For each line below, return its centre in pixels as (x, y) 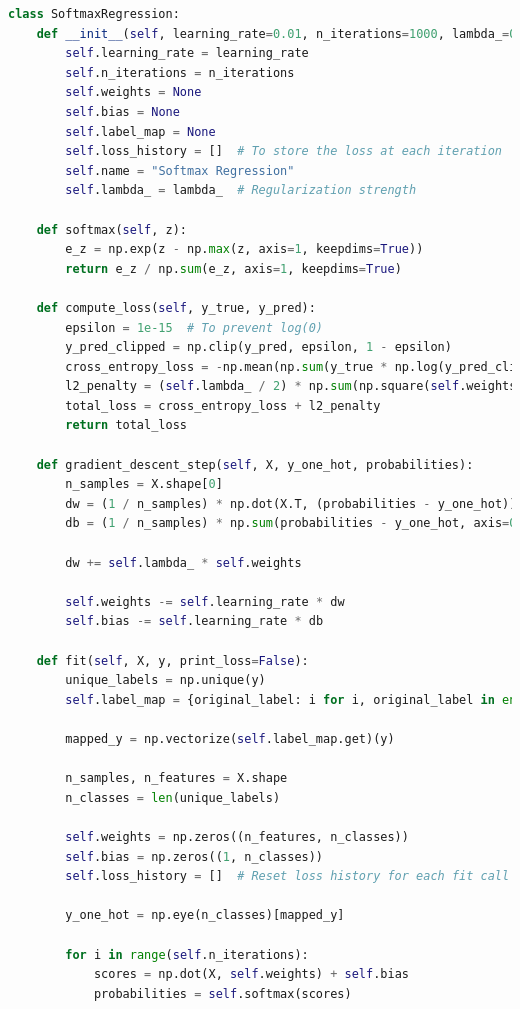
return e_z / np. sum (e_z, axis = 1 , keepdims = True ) (233, 268)
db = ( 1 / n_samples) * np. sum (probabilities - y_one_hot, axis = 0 (291, 523)
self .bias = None (122, 111)
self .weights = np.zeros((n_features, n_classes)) (237, 836)
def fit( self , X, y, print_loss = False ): (172, 660)
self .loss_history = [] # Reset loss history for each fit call (287, 876)
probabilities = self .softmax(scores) (222, 993)
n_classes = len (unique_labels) (173, 797)
